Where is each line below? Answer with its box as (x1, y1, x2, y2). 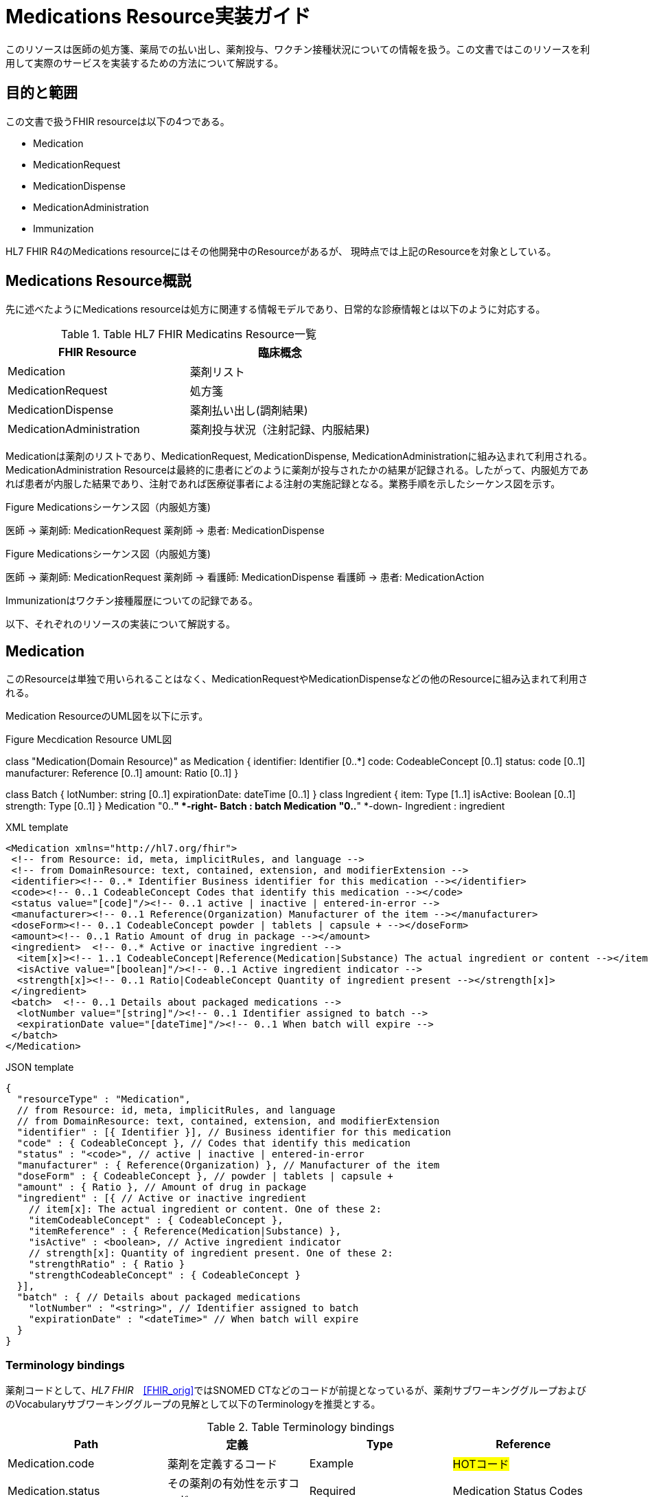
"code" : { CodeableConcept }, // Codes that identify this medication (16, 1138, 411, 1149)
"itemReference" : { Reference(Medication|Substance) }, (28, 1226, 341, 1237)
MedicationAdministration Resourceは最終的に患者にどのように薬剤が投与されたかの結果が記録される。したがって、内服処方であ (5, 464, 589, 476)
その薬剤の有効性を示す (167, 1476, 288, 1491)
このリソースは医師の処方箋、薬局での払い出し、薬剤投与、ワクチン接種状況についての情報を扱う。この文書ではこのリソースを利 (5, 43, 590, 55)
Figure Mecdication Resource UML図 (5, 733, 172, 746)
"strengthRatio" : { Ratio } (28, 1258, 185, 1270)
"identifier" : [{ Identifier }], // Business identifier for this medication (16, 1127, 452, 1138)
